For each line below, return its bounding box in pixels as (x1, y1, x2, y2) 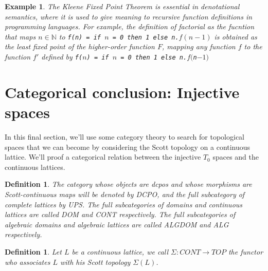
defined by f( (41, 51, 83, 62)
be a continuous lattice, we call (72, 246, 169, 257)
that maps (5, 31, 36, 42)
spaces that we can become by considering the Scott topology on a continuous (5, 141, 251, 152)
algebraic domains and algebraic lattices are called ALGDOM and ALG (5, 219, 229, 229)
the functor (228, 246, 263, 257)
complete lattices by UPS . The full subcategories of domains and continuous (5, 199, 243, 209)
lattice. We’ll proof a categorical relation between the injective (5, 151, 201, 162)
